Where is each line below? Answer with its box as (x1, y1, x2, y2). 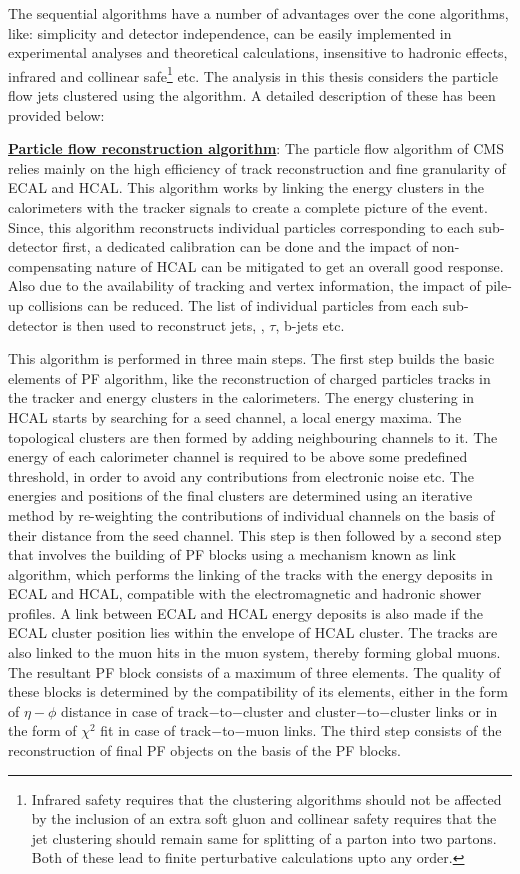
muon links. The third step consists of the (245, 720, 502, 741)
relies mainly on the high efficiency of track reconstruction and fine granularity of (8, 157, 506, 178)
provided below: (8, 104, 105, 125)
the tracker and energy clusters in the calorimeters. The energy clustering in (8, 387, 475, 408)
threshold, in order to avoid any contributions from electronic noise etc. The (8, 465, 474, 486)
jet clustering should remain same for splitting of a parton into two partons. (31, 827, 497, 848)
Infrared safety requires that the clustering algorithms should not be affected (31, 788, 502, 809)
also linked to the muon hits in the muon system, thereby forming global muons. (8, 642, 501, 663)
